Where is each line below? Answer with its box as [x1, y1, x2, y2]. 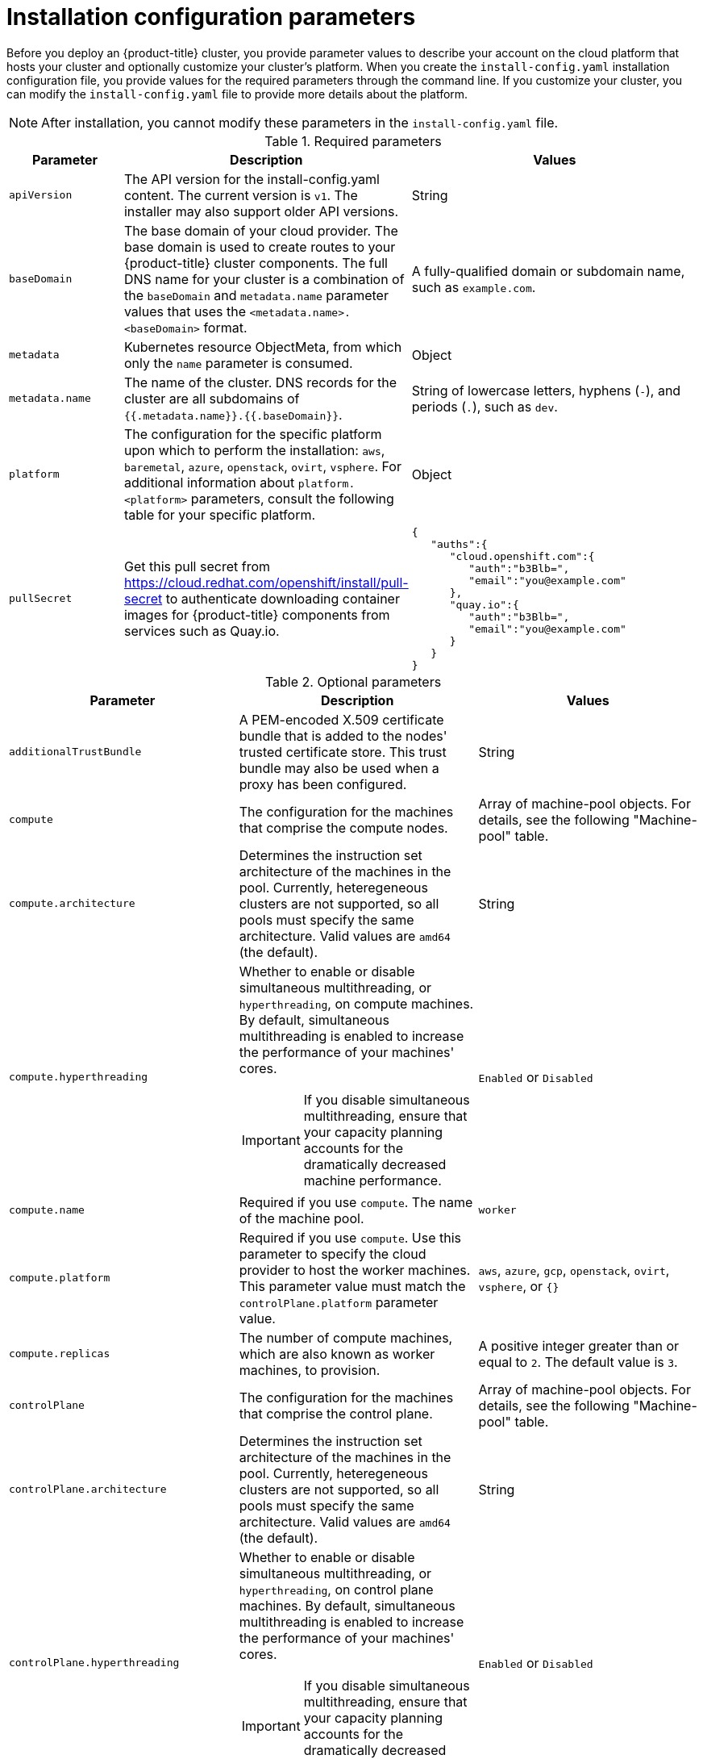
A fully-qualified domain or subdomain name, [411, 262, 685, 279]
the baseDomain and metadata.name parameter [123, 286, 389, 303]
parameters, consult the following [190, 490, 394, 507]
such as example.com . [411, 278, 536, 295]
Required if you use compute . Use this [239, 1229, 462, 1246]
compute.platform [9, 1272, 110, 1285]
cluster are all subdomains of [123, 390, 300, 407]
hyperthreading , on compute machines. [239, 995, 474, 1012]
